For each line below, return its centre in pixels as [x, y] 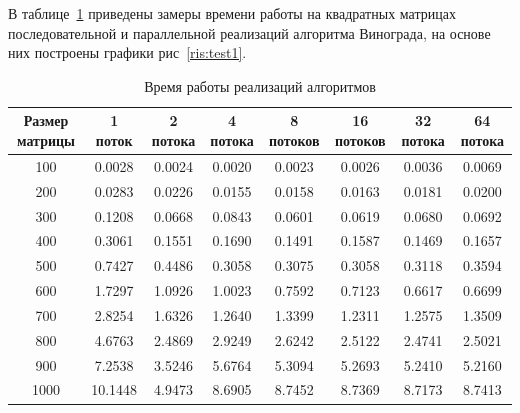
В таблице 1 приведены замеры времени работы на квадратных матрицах [232, 13]
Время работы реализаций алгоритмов [260, 85]
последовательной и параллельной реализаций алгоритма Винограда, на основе [249, 32]
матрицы [46, 139]
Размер [46, 120]
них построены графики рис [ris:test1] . [127, 52]
